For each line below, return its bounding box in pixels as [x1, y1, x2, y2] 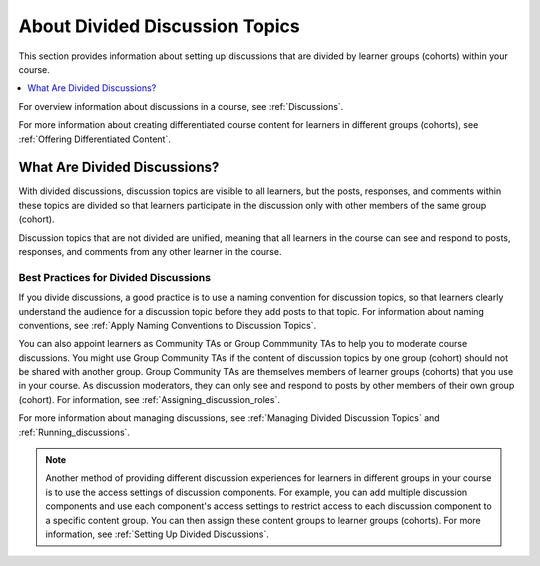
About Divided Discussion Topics [18, 15, 300, 37]
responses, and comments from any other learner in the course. [18, 245, 282, 257]
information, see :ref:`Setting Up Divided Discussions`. [45, 528, 270, 540]
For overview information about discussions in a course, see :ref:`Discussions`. [18, 100, 344, 112]
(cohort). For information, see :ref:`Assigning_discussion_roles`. [18, 393, 280, 405]
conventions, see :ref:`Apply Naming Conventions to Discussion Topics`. [18, 319, 317, 331]
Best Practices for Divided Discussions [18, 270, 212, 284]
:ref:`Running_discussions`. [18, 426, 130, 438]
